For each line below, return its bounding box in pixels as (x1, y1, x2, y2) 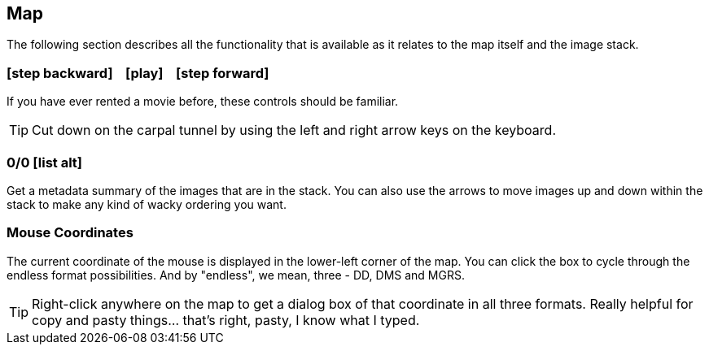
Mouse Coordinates (7, 224, 133, 241)
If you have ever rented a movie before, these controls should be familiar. (7, 94, 399, 109)
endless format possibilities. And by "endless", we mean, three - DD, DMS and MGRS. (7, 267, 465, 282)
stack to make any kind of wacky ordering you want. (7, 197, 287, 211)
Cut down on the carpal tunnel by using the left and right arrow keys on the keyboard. (32, 122, 556, 139)
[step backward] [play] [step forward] (7, 64, 269, 81)
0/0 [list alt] (7, 154, 82, 171)
